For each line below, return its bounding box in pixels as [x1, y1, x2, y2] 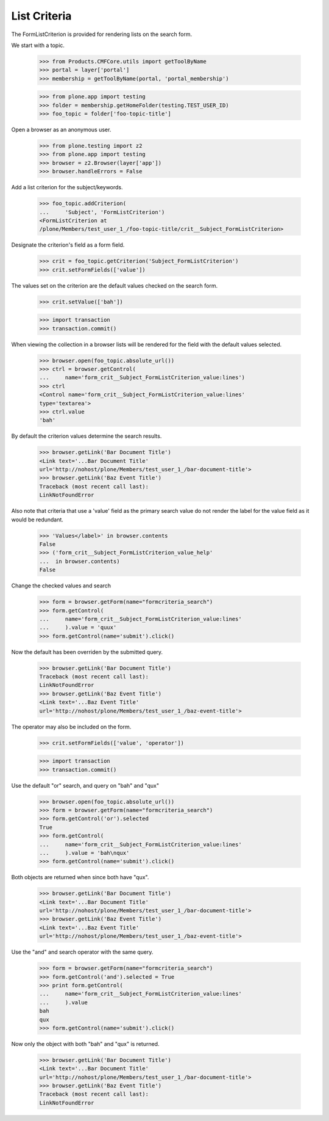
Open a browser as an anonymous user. [11, 126, 111, 134]
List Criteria [11, 9, 72, 23]
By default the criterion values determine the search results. [11, 432, 162, 440]
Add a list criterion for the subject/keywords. [11, 184, 123, 191]
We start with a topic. [11, 42, 65, 49]
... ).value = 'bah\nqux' [39, 849, 130, 856]
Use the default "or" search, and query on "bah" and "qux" [11, 782, 160, 789]
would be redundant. [11, 516, 64, 523]
